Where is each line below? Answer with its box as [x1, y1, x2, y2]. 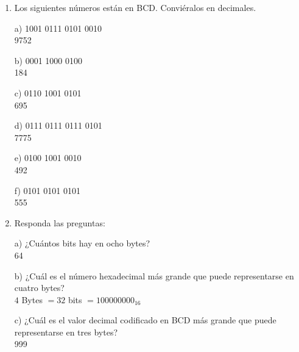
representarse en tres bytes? [14, 325, 118, 338]
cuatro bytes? [14, 281, 65, 294]
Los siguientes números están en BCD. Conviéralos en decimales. [14, 1, 256, 13]
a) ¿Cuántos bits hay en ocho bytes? [14, 237, 150, 250]
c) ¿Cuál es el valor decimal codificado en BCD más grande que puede [14, 314, 276, 326]
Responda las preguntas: [14, 216, 105, 229]
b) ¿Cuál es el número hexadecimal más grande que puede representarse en [14, 269, 294, 282]
